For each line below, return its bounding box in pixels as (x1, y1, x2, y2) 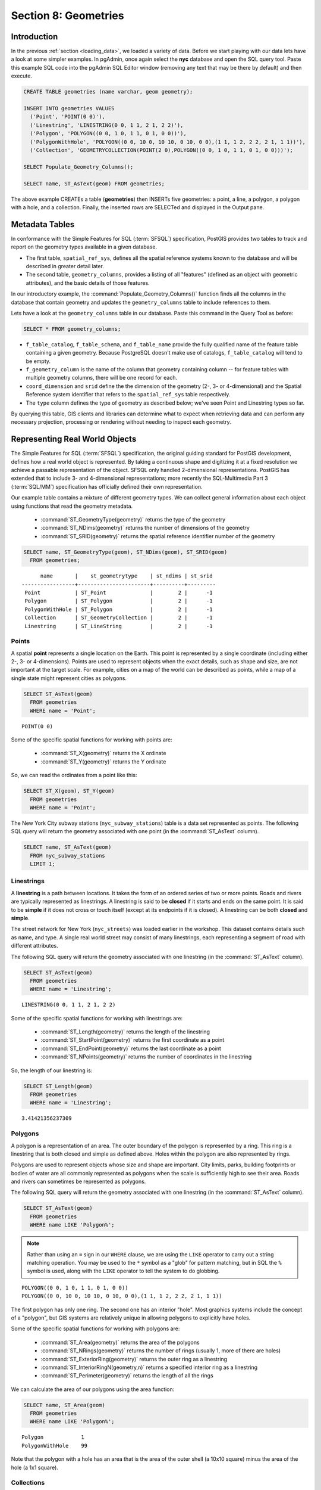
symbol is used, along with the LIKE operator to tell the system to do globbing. (27, 1267, 220, 1275)
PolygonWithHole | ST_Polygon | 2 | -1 (24, 606, 213, 613)
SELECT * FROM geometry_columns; (23, 325, 121, 332)
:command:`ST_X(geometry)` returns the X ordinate (40, 750, 166, 757)
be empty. (26, 358, 51, 365)
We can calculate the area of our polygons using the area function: (11, 1386, 175, 1393)
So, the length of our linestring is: (11, 1067, 93, 1074)
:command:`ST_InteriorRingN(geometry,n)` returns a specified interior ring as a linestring (40, 1364, 258, 1371)
